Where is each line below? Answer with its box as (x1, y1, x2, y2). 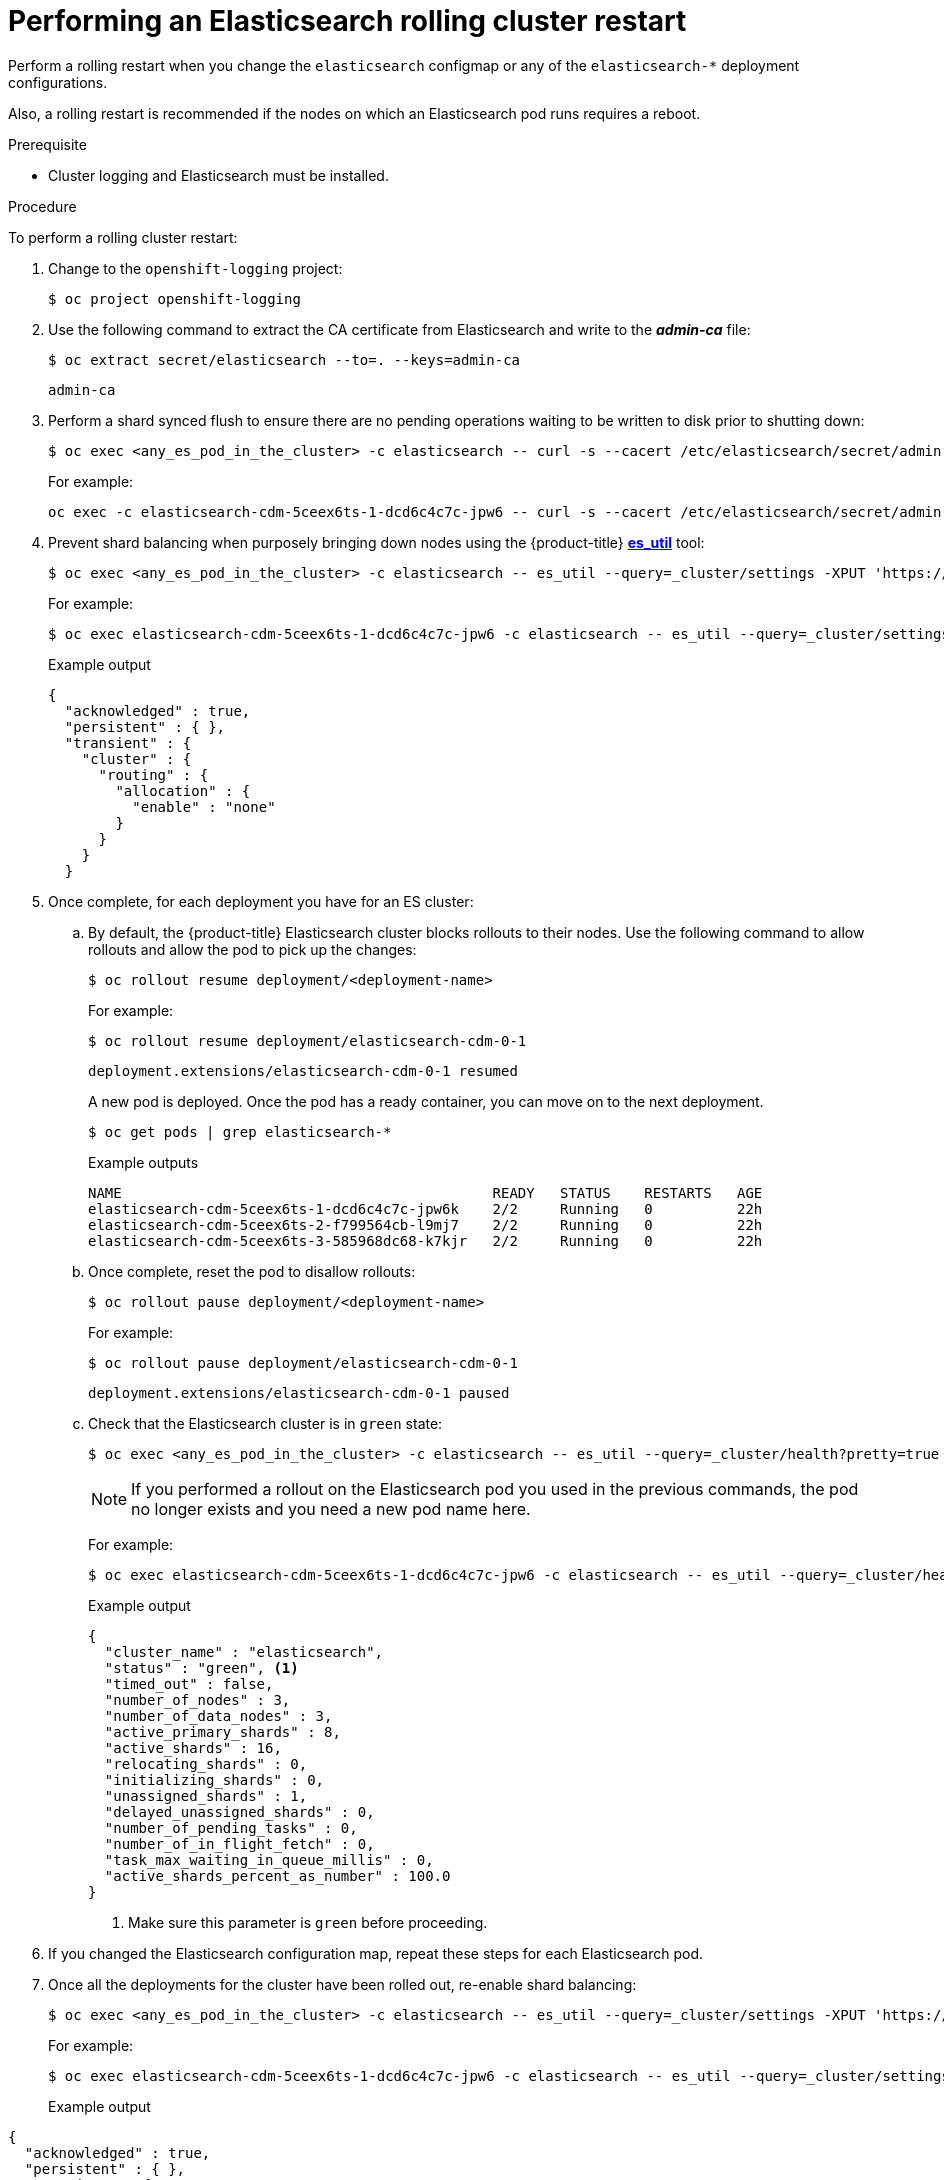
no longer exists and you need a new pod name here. (131, 1498, 531, 1519)
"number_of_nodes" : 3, (104, 1691, 291, 1708)
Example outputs (88, 1153, 199, 1171)
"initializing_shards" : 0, (104, 1771, 325, 1788)
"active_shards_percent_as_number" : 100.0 (104, 1867, 451, 1884)
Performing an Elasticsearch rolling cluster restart (8, 4, 687, 38)
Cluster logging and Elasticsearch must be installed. (48, 166, 389, 184)
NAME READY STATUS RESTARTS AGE (88, 1184, 763, 1201)
